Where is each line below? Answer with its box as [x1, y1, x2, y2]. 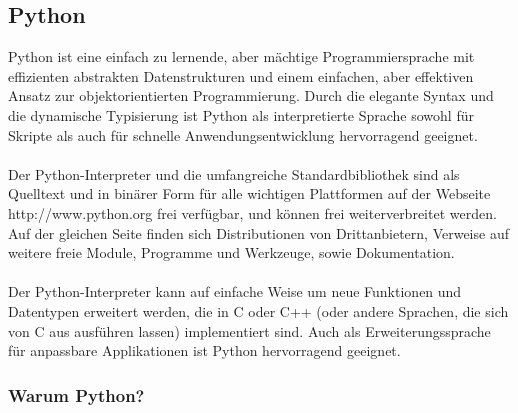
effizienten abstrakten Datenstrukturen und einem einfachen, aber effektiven [8, 65, 474, 86]
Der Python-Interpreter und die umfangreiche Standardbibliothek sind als [8, 163, 460, 184]
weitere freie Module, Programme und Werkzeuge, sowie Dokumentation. [8, 242, 455, 263]
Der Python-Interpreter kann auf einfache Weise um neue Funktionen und [8, 281, 462, 302]
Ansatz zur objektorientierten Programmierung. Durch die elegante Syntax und [8, 85, 494, 106]
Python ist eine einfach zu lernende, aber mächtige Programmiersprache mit [8, 46, 475, 67]
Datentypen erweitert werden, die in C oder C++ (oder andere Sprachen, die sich [8, 300, 509, 321]
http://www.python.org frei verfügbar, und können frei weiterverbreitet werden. [8, 202, 497, 223]
